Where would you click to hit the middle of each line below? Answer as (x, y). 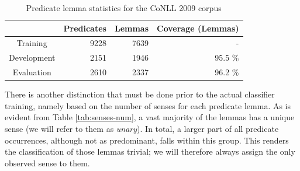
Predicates (85, 28)
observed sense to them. (47, 163)
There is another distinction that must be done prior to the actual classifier (140, 94)
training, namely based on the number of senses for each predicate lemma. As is (148, 105)
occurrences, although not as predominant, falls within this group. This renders (147, 140)
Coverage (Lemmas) (198, 28)
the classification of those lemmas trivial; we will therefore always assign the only (150, 151)
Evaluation (32, 72)
